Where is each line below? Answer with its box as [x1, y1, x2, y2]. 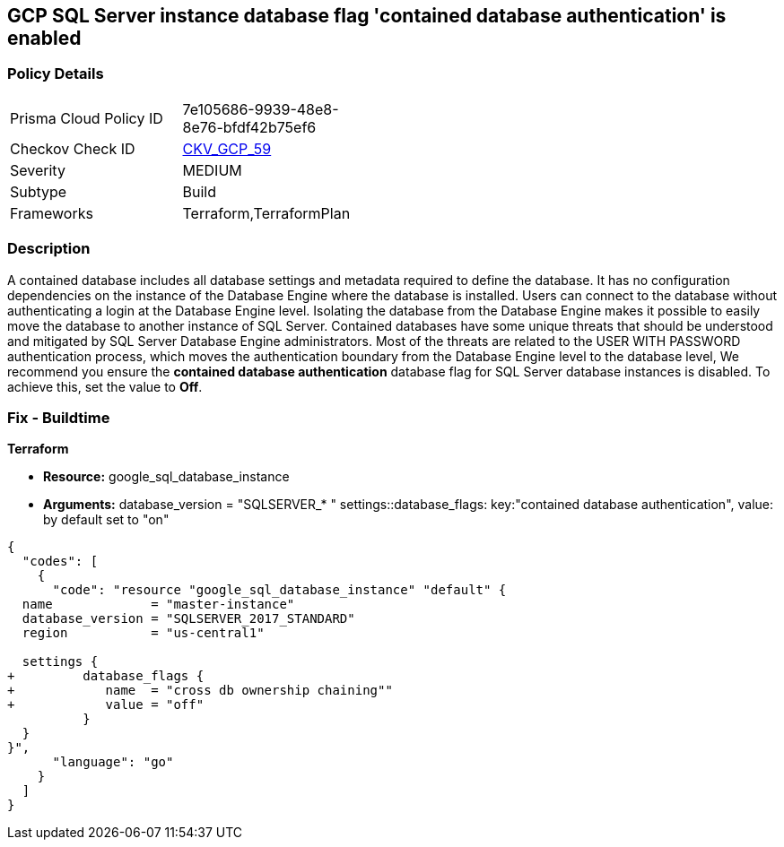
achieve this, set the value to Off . [7, 378, 203, 394]
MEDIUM [182, 160, 242, 179]
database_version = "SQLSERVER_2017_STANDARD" [22, 611, 355, 627]
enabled [7, 27, 82, 49]
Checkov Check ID [10, 139, 135, 158]
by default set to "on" [43, 512, 170, 528]
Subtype [10, 182, 67, 201]
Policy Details [7, 65, 104, 83]
